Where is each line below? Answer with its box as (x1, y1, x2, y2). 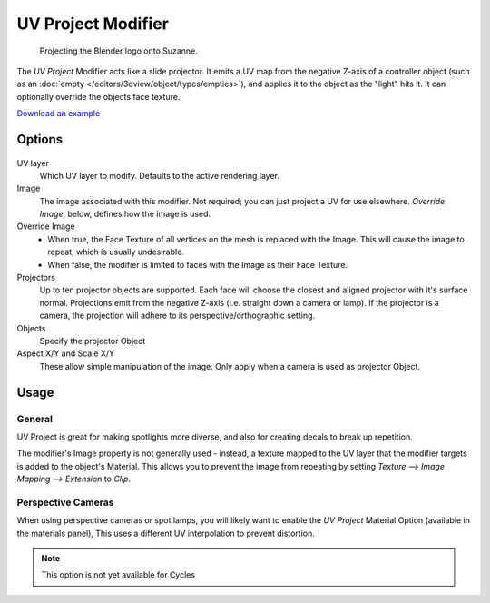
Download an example (16, 108, 101, 119)
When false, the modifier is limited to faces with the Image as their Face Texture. (47, 259, 348, 270)
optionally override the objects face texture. (16, 91, 181, 102)
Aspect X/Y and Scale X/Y (16, 348, 115, 359)
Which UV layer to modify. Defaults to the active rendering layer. (39, 170, 280, 181)
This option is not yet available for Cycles (41, 569, 195, 580)
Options (16, 132, 64, 147)
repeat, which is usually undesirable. (47, 246, 185, 258)
